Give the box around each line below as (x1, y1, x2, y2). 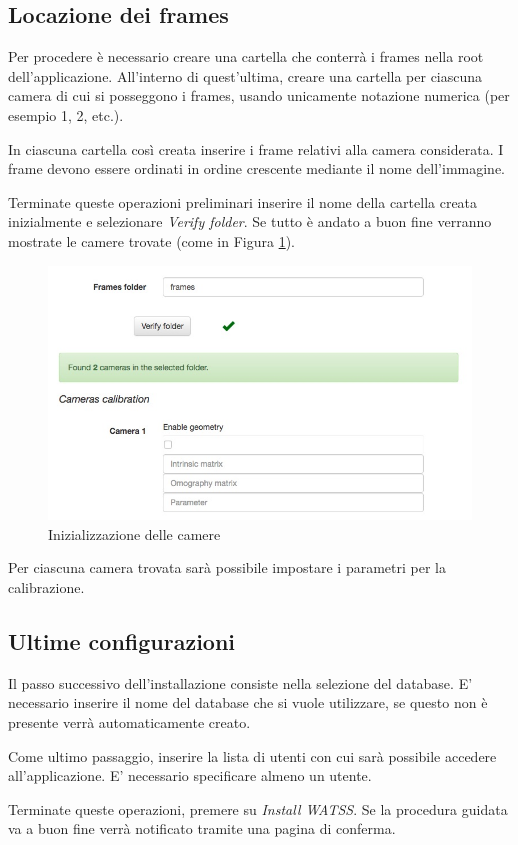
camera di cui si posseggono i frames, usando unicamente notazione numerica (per (8, 85, 510, 106)
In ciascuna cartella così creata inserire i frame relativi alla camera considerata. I (8, 138, 504, 159)
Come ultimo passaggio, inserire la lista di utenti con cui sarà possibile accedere (8, 745, 497, 766)
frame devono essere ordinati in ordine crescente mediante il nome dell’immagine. (8, 158, 505, 179)
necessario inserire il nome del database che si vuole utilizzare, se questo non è (8, 692, 488, 713)
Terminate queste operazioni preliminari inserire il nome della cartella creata (8, 191, 478, 212)
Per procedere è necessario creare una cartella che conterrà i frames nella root (8, 46, 484, 67)
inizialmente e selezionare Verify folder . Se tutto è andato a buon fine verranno (8, 211, 492, 232)
